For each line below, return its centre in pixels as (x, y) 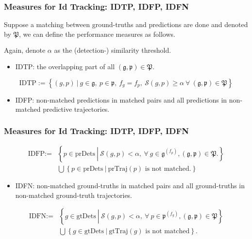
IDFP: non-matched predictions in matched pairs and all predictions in (121, 99)
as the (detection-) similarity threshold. (113, 50)
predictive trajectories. (76, 109)
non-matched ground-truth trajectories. (74, 195)
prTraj (118, 169)
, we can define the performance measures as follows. (97, 34)
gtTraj (118, 232)
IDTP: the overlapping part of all (65, 66)
